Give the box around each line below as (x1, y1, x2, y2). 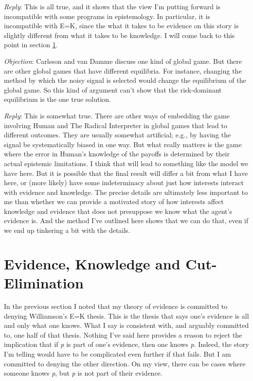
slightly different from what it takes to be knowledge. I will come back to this (4, 30, 235, 40)
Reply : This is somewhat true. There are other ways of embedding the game (4, 110, 230, 120)
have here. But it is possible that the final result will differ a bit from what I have (4, 168, 248, 178)
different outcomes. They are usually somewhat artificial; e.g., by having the (4, 130, 231, 140)
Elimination (4, 273, 84, 293)
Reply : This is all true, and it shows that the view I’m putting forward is (4, 1, 221, 11)
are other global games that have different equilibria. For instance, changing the (4, 65, 242, 76)
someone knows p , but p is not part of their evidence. (4, 368, 163, 378)
